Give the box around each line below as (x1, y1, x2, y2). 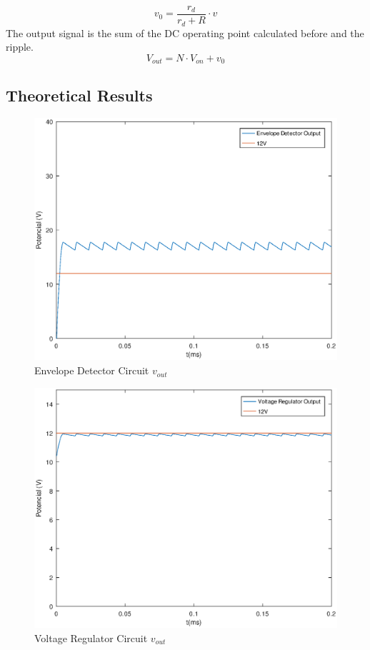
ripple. (6, 39, 34, 54)
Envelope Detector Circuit (34, 363, 149, 378)
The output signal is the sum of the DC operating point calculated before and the (6, 25, 364, 40)
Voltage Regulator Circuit (34, 630, 148, 645)
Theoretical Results (6, 84, 153, 106)
